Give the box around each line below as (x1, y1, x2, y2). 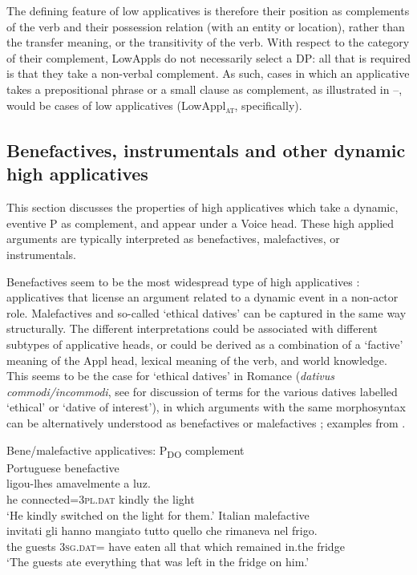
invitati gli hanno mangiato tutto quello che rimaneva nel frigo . (6, 522, 318, 539)
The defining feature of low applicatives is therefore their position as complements (6, 2, 410, 18)
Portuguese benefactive (6, 459, 119, 476)
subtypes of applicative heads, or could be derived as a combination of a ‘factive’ (6, 336, 403, 353)
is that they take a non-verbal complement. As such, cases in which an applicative (6, 65, 410, 82)
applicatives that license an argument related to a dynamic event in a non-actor (6, 289, 399, 306)
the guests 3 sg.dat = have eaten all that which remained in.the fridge (6, 537, 345, 554)
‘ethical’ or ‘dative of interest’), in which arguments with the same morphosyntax (6, 399, 406, 415)
